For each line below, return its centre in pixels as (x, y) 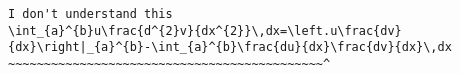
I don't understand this (90, 14)
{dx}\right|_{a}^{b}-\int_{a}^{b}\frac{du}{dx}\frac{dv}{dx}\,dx (230, 47)
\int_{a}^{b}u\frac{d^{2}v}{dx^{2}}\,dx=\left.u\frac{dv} (205, 30)
